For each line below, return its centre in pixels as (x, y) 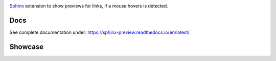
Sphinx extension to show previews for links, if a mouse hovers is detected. (89, 6)
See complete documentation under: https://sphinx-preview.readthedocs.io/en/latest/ (100, 32)
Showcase (27, 47)
